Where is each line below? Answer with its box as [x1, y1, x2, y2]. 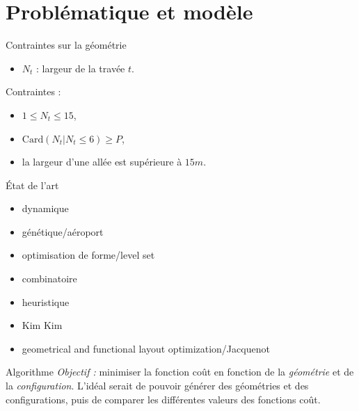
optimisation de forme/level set [22, 248, 155, 262]
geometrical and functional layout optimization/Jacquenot [22, 341, 270, 355]
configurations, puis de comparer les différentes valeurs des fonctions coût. [6, 392, 321, 406]
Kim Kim [22, 318, 63, 332]
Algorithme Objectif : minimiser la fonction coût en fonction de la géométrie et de [6, 364, 354, 379]
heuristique [22, 294, 70, 309]
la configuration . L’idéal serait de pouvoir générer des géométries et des [6, 378, 309, 393]
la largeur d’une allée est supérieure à [22, 154, 182, 169]
